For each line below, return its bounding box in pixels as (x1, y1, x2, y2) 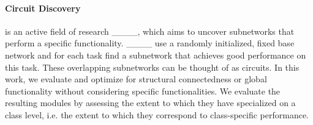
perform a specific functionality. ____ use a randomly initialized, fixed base (5, 37, 295, 49)
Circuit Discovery (5, 1, 81, 14)
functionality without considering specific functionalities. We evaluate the (5, 84, 281, 97)
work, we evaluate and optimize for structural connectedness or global (5, 73, 267, 85)
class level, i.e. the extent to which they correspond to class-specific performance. (5, 108, 309, 121)
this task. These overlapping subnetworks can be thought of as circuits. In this (5, 60, 300, 73)
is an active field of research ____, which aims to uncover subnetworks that (5, 24, 295, 37)
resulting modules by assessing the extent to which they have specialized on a (5, 96, 296, 109)
